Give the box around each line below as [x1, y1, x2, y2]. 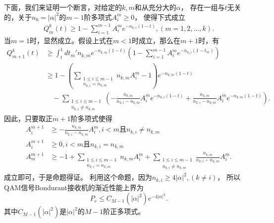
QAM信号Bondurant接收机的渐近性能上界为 [4, 182, 144, 192]
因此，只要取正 [4, 113, 53, 124]
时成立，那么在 [131, 35, 180, 45]
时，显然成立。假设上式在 [29, 35, 113, 45]
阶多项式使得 [70, 113, 112, 124]
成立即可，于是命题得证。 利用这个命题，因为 [4, 172, 152, 182]
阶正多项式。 [103, 206, 145, 217]
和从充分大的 [134, 2, 176, 12]
